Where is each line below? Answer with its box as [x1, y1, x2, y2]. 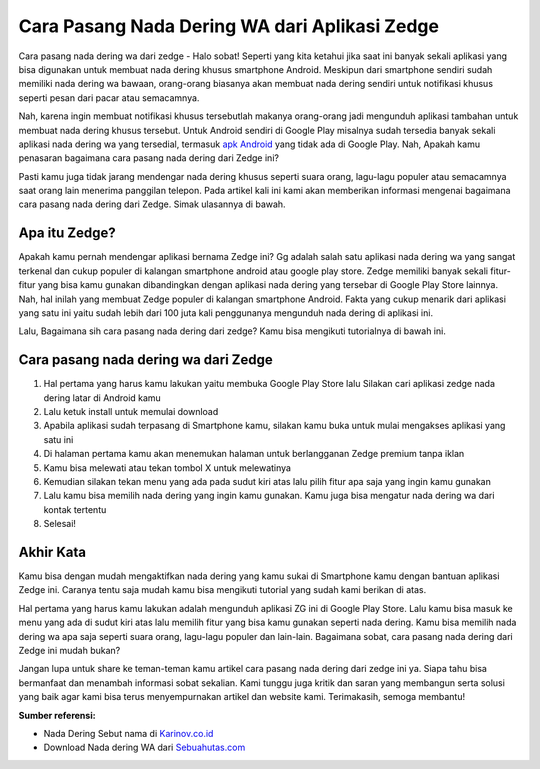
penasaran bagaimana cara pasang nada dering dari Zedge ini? [18, 152, 280, 164]
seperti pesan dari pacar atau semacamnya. [18, 91, 200, 104]
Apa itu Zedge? [18, 225, 116, 242]
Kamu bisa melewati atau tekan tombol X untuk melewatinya [43, 461, 292, 474]
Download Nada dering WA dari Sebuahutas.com [43, 741, 246, 754]
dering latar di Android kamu [43, 391, 162, 404]
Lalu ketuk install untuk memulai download [43, 406, 219, 417]
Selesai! [43, 518, 77, 530]
